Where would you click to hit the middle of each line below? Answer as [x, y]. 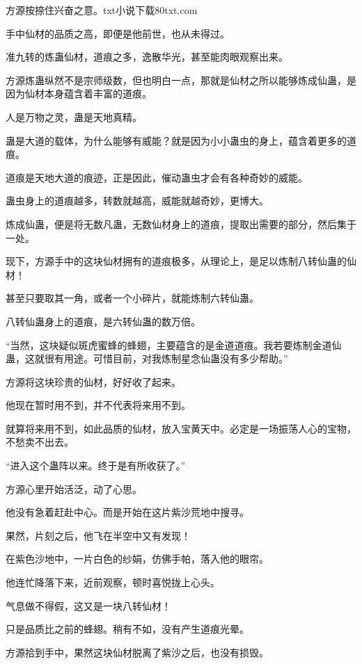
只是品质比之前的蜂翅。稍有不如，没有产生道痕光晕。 [127, 629]
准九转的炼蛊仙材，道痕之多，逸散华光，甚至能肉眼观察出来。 [147, 57]
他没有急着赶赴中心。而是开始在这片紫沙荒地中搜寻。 [127, 512]
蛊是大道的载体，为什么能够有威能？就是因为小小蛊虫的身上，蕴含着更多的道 [181, 140]
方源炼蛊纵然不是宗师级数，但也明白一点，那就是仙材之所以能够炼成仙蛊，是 [181, 80]
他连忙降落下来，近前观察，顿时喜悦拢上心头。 [113, 582]
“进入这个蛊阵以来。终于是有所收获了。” [96, 465]
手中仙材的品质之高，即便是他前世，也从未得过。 [118, 33]
